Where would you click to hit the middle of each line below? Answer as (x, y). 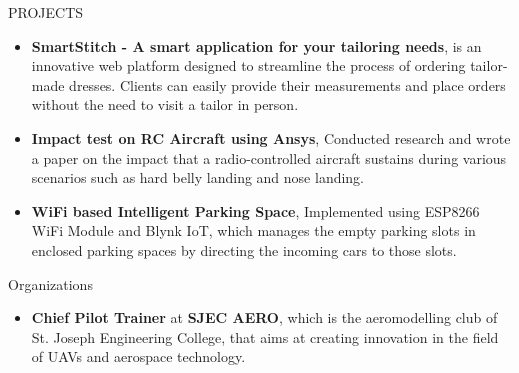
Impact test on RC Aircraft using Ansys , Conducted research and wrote (271, 137)
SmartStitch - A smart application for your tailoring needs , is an (256, 45)
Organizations (50, 283)
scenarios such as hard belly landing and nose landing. (198, 177)
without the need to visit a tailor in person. (165, 104)
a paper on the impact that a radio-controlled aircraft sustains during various (269, 157)
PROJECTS (46, 12)
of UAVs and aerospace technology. (138, 356)
